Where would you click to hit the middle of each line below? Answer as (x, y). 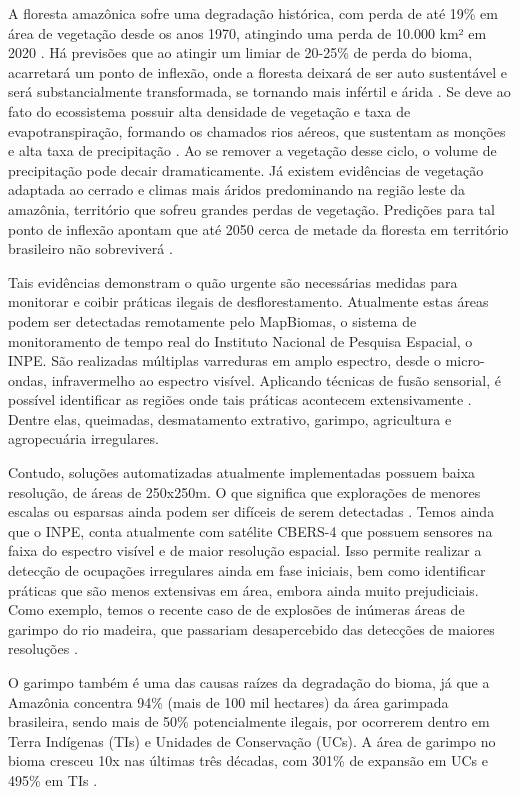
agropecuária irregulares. (83, 438)
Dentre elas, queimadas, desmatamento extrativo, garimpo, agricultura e (230, 418)
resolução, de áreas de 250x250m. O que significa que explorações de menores (244, 491)
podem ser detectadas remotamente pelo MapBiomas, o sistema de (212, 320)
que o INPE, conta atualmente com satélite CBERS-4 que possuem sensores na (250, 530)
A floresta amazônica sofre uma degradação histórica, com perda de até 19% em (253, 13)
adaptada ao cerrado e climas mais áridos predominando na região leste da (237, 189)
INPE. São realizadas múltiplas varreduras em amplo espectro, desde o (225, 360)
